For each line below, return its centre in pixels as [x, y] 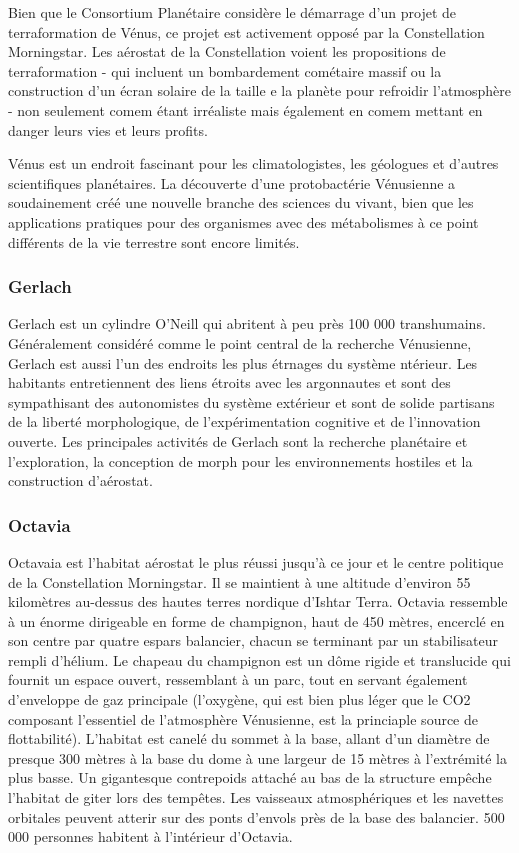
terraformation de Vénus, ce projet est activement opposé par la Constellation [246, 31]
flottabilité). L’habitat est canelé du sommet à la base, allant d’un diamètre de [249, 738]
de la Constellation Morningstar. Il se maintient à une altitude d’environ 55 [239, 581]
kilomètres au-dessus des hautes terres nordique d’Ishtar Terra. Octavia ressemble [258, 601]
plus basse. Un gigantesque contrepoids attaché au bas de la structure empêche [250, 777]
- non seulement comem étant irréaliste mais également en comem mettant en [245, 109]
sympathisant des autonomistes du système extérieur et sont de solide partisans [251, 401]
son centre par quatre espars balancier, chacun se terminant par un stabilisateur [253, 640]
